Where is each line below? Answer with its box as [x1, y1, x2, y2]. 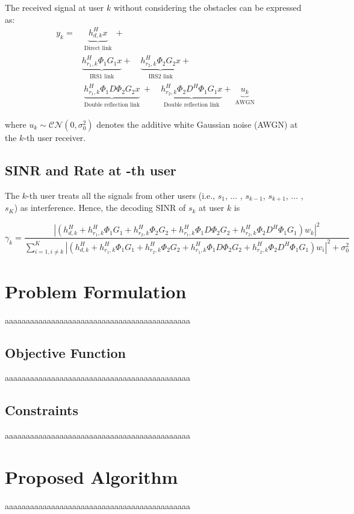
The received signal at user [5, 1, 104, 13]
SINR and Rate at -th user [5, 160, 176, 179]
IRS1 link [89, 74, 114, 80]
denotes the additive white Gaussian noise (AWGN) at [96, 118, 298, 130]
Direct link [84, 45, 112, 52]
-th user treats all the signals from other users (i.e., [26, 189, 215, 201]
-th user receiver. [23, 131, 86, 143]
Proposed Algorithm [5, 464, 178, 489]
